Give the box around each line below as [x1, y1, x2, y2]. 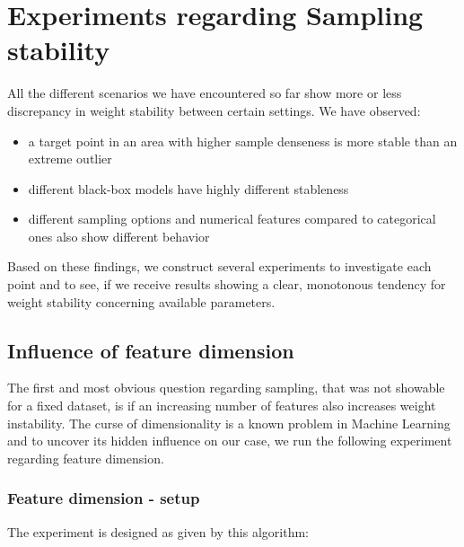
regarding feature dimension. [7, 448, 164, 467]
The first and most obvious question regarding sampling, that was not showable [7, 378, 445, 397]
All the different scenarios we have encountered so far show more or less [7, 84, 402, 102]
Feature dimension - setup [7, 487, 200, 509]
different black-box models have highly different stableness [28, 179, 349, 198]
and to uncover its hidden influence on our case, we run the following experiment [7, 431, 452, 450]
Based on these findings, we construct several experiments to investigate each [7, 257, 432, 276]
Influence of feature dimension [7, 336, 294, 364]
